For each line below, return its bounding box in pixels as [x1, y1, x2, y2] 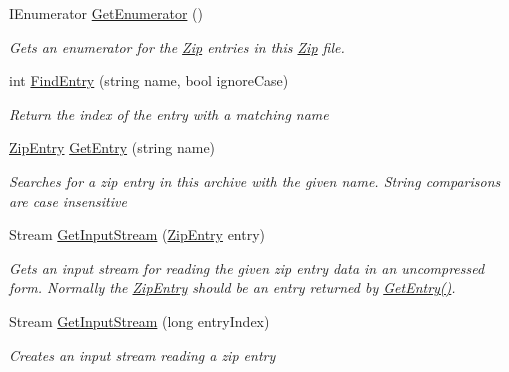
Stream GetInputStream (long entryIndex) [9, 310, 270, 331]
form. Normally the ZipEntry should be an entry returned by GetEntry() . [9, 277, 456, 298]
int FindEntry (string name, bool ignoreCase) [9, 70, 289, 91]
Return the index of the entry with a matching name [9, 103, 329, 124]
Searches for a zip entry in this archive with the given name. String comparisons [9, 170, 501, 191]
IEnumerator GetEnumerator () [9, 3, 203, 23]
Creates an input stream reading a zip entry [9, 344, 276, 365]
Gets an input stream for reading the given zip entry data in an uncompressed [9, 257, 485, 278]
